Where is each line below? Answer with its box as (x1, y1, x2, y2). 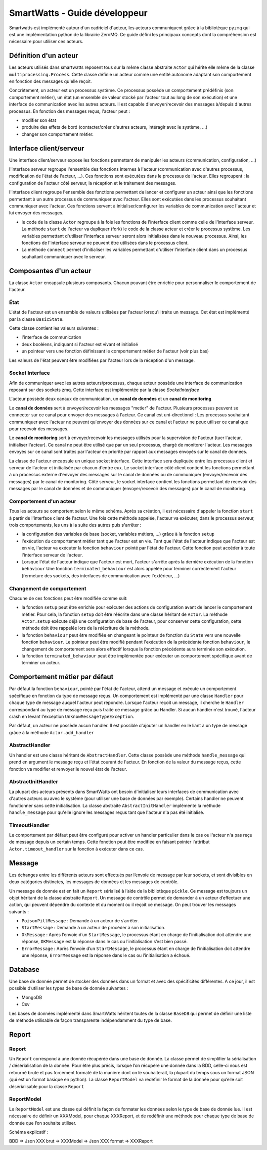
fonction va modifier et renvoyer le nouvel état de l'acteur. (9, 766, 127, 772)
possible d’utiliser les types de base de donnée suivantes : (9, 985, 129, 991)
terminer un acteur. (21, 660, 61, 666)
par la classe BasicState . (9, 316, 64, 322)
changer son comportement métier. (21, 131, 94, 137)
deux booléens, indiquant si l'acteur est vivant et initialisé (21, 341, 138, 347)
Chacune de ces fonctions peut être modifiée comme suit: (9, 595, 128, 601)
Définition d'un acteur (9, 51, 79, 60)
